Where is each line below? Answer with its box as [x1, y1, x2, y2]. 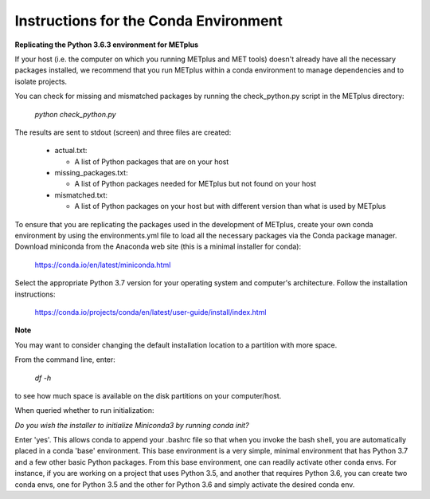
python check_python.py [34, 109, 116, 119]
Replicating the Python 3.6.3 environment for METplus [14, 40, 199, 49]
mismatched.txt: [54, 190, 107, 199]
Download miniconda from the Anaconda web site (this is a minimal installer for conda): [14, 242, 302, 251]
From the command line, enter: [14, 355, 115, 364]
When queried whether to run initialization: [14, 406, 154, 415]
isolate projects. [14, 77, 68, 86]
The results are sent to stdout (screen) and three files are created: [14, 128, 232, 137]
